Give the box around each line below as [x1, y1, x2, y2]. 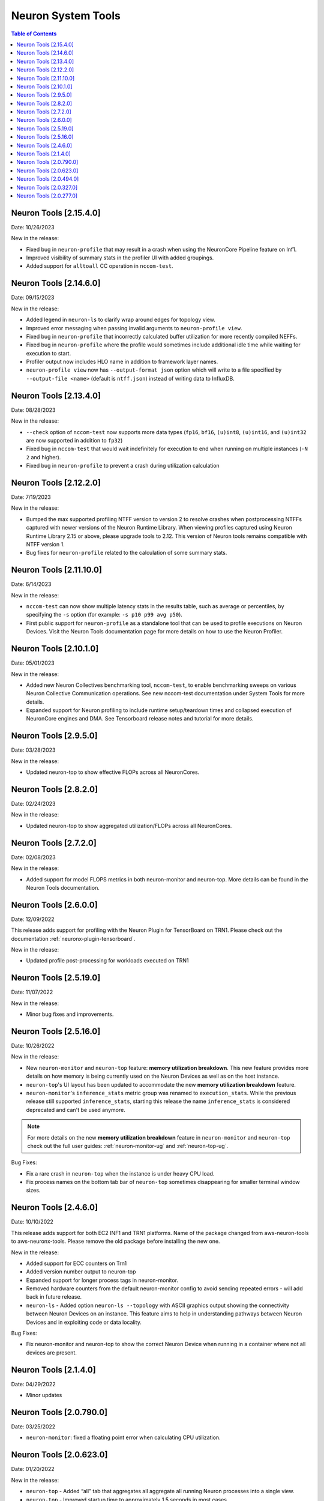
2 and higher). [26, 453, 61, 461]
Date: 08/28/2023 [11, 406, 56, 414]
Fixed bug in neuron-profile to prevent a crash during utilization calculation [26, 462, 220, 470]
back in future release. [26, 1293, 82, 1300]
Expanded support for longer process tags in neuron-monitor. [26, 1276, 179, 1284]
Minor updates [26, 1392, 62, 1399]
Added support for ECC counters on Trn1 [26, 1260, 127, 1267]
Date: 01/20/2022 [11, 1466, 55, 1473]
